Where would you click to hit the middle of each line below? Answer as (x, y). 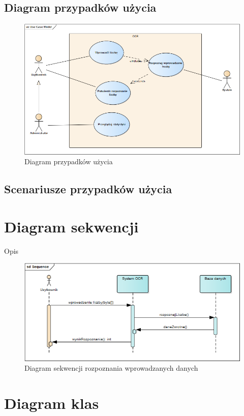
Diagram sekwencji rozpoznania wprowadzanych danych (111, 368)
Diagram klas (52, 403)
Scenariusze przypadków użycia (88, 189)
